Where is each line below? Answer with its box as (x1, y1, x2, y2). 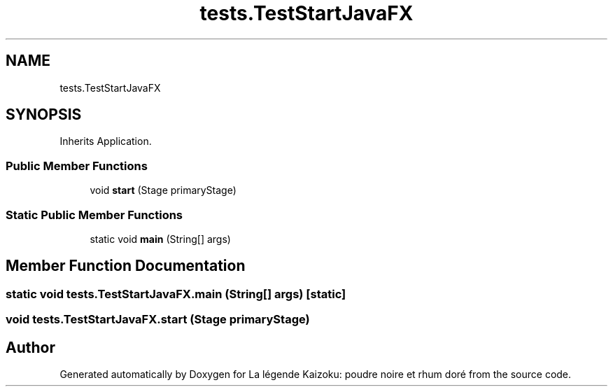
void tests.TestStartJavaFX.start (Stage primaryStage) (6, 312, 310, 327)
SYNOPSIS (6, 106, 82, 124)
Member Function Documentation (6, 257, 246, 275)
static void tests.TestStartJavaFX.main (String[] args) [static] (6, 286, 346, 301)
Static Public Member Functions (6, 207, 183, 222)
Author (6, 338, 55, 356)
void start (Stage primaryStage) (90, 184, 237, 197)
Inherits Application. (59, 135, 152, 148)
